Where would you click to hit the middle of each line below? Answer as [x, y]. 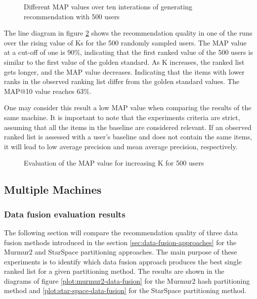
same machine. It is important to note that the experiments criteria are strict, [122, 117]
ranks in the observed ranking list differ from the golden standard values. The [122, 81]
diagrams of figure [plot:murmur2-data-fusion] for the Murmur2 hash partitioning [127, 280]
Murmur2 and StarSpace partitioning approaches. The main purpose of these [121, 252]
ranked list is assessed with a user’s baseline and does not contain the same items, [128, 137]
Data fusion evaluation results [65, 214]
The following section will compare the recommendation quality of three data [121, 232]
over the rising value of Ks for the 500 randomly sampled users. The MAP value [125, 42]
